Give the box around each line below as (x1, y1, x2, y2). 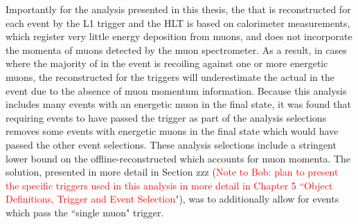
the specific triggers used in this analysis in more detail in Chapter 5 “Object (6, 178, 333, 192)
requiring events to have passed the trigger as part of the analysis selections (6, 110, 327, 124)
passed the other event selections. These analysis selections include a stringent (6, 137, 337, 151)
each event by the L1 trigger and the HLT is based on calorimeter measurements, (6, 15, 350, 30)
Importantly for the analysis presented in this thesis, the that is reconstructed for (6, 2, 351, 16)
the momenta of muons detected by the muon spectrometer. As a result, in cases (6, 42, 347, 57)
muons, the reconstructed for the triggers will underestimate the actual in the (6, 69, 334, 84)
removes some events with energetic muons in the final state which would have (6, 124, 339, 138)
